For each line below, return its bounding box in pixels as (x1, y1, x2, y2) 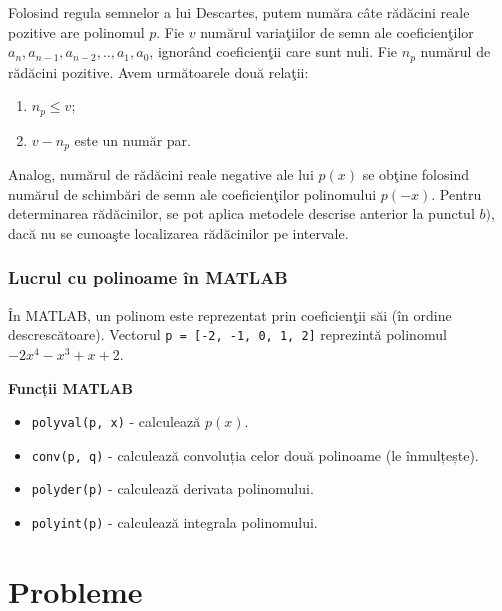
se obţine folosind (362, 164, 469, 185)
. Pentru (431, 183, 482, 204)
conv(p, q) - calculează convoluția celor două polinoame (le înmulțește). (31, 444, 479, 465)
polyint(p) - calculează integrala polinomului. (31, 512, 318, 533)
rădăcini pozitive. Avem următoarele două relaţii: (8, 61, 309, 82)
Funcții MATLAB (8, 377, 134, 398)
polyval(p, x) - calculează (31, 411, 201, 432)
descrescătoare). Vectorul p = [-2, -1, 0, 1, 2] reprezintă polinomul (8, 324, 447, 345)
